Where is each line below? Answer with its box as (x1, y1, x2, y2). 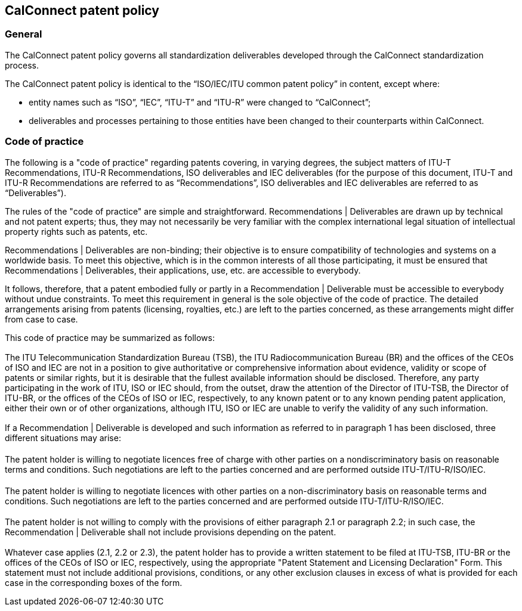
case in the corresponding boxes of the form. (5, 577, 183, 588)
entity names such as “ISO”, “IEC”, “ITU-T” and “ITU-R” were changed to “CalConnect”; (29, 97, 371, 107)
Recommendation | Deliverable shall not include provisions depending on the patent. (5, 527, 336, 538)
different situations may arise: (5, 433, 121, 443)
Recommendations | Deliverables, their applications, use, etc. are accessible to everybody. (5, 265, 361, 275)
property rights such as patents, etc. (5, 226, 148, 237)
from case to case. (5, 314, 78, 324)
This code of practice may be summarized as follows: (5, 332, 215, 343)
